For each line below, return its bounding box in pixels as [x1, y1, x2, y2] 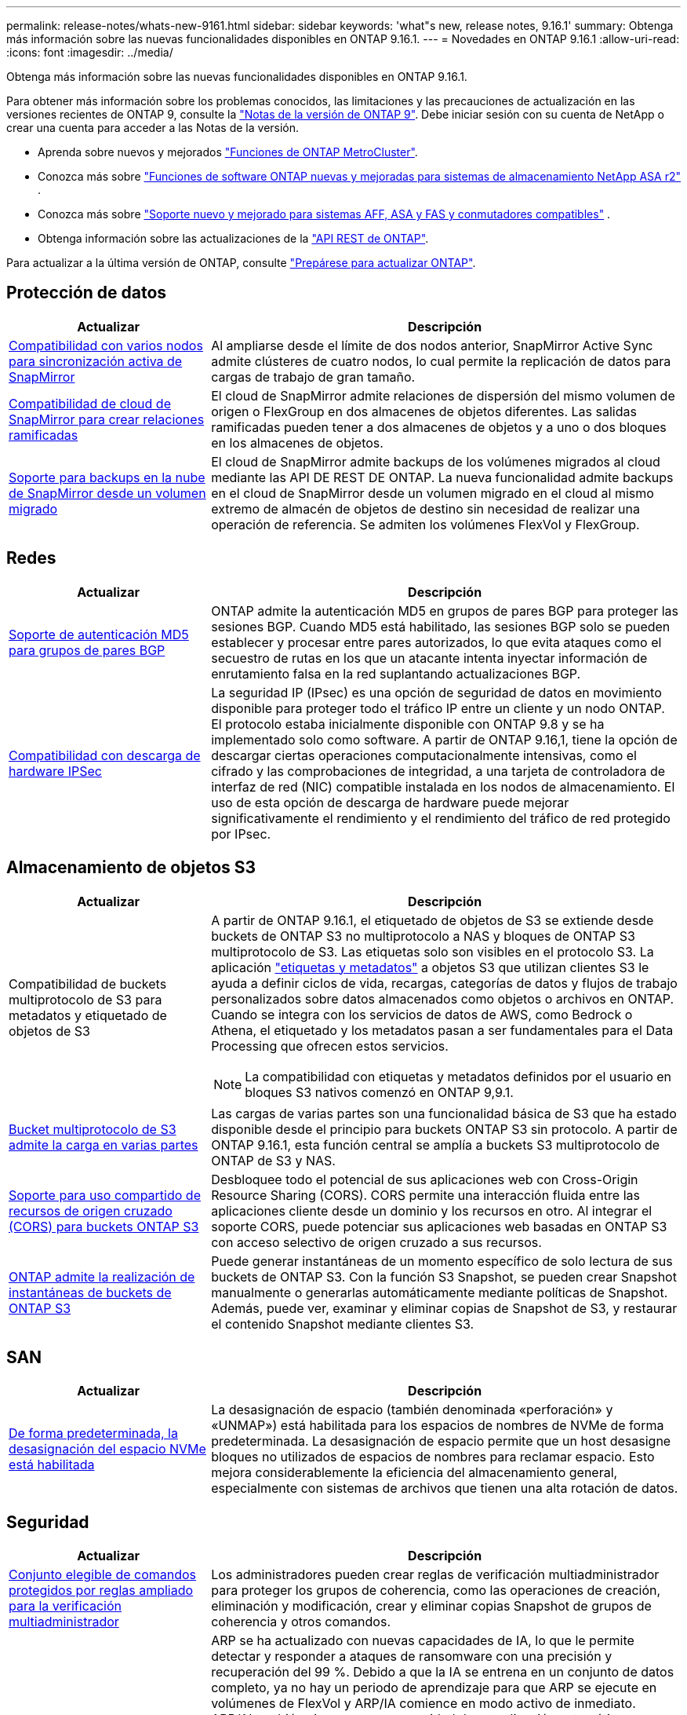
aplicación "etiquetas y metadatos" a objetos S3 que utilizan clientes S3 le [211, 959, 649, 975]
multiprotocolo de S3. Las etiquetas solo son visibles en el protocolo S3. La [211, 943, 654, 960]
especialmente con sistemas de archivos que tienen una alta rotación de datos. [211, 1480, 678, 1497]
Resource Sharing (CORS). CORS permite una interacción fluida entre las [211, 1187, 640, 1203]
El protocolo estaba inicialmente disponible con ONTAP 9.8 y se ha [211, 715, 605, 732]
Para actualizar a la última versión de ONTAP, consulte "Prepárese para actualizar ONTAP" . [6, 256, 476, 269]
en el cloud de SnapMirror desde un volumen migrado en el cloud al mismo [211, 485, 654, 501]
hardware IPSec [9, 762, 102, 779]
